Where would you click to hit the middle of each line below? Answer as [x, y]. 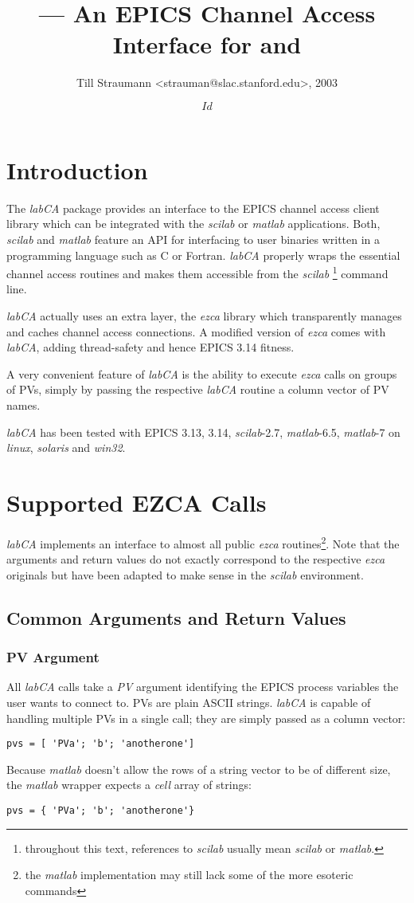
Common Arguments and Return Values [176, 617]
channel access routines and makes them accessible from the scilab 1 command [197, 272]
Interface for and [207, 44]
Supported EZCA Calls [137, 502]
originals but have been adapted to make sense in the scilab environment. [185, 574]
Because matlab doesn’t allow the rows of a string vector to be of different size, [199, 769]
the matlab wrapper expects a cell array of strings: [129, 785]
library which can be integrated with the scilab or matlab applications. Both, [193, 224]
